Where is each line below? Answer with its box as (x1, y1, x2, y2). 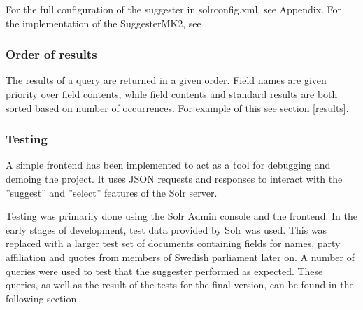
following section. (6, 290, 80, 305)
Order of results (6, 45, 97, 63)
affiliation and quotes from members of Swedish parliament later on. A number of (6, 249, 355, 264)
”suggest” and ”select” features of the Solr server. (6, 185, 218, 199)
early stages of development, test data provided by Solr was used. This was (6, 222, 327, 237)
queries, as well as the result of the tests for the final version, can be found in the (6, 277, 354, 292)
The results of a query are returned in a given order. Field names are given (6, 73, 327, 87)
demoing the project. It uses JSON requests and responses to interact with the (6, 171, 343, 185)
